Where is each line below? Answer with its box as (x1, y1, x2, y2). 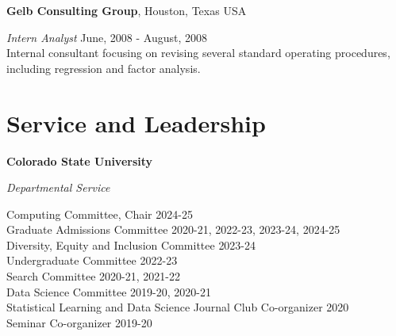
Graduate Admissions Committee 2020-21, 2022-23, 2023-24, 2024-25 (6, 221, 340, 238)
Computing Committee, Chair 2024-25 (6, 205, 193, 222)
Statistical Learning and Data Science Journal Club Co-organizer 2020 (6, 299, 349, 315)
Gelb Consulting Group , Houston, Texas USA (6, 2, 247, 18)
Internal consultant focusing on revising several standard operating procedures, (6, 44, 390, 61)
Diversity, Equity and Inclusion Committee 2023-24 (6, 236, 256, 253)
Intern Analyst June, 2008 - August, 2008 (6, 29, 208, 45)
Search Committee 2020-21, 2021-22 (6, 268, 180, 284)
